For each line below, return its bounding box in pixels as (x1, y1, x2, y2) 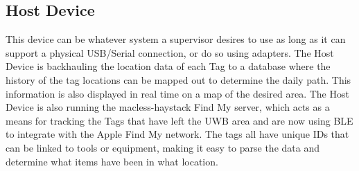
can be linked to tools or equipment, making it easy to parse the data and (6, 140, 319, 154)
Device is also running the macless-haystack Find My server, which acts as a (6, 100, 330, 114)
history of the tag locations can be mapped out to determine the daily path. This (6, 72, 351, 87)
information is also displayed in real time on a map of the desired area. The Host (6, 86, 349, 100)
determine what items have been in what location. (6, 154, 218, 168)
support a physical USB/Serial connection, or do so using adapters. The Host (6, 45, 334, 60)
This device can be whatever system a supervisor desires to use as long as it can (6, 32, 346, 46)
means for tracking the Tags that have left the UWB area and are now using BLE (6, 113, 353, 127)
